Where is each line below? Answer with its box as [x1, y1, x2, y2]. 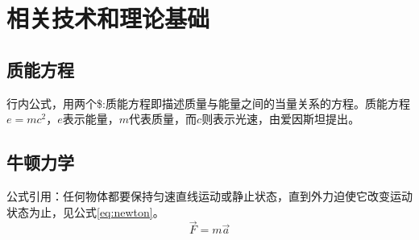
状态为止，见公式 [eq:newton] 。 [6, 203, 164, 220]
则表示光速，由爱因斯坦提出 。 [201, 110, 360, 127]
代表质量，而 [129, 110, 197, 127]
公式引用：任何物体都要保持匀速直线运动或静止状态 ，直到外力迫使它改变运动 [6, 187, 413, 204]
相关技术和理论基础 [6, 2, 210, 35]
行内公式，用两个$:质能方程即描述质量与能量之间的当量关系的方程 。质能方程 [6, 94, 410, 111]
